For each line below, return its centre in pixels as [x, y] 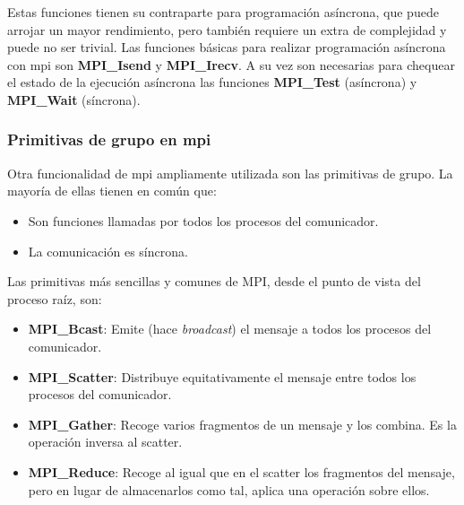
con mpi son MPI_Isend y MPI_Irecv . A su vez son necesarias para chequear [231, 64]
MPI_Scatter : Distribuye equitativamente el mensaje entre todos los [222, 376]
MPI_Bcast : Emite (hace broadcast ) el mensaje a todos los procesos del [230, 329]
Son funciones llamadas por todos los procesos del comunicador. [203, 220]
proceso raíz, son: [55, 298]
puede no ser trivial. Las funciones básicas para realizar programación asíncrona [227, 47]
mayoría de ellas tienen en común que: [112, 191]
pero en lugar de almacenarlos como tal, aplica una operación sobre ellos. [229, 489]
